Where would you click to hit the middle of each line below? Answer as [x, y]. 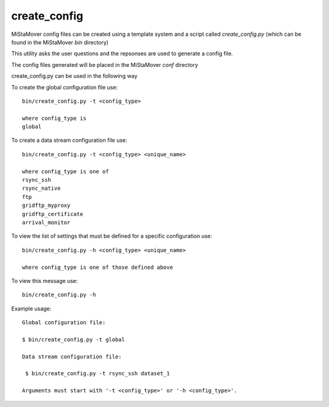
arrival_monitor [46, 222]
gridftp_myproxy [46, 206]
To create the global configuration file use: [65, 87]
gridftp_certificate [53, 214]
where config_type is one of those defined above [98, 267]
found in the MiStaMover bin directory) [60, 42]
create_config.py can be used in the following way [74, 76]
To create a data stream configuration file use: [69, 141]
